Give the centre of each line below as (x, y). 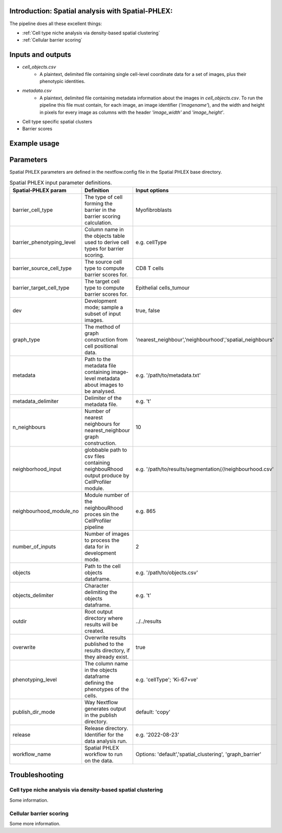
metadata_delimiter (36, 401)
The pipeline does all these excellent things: (56, 24)
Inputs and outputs (40, 55)
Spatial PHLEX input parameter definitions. (61, 182)
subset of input (103, 314)
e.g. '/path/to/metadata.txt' (168, 375)
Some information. (29, 800)
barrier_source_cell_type (42, 268)
